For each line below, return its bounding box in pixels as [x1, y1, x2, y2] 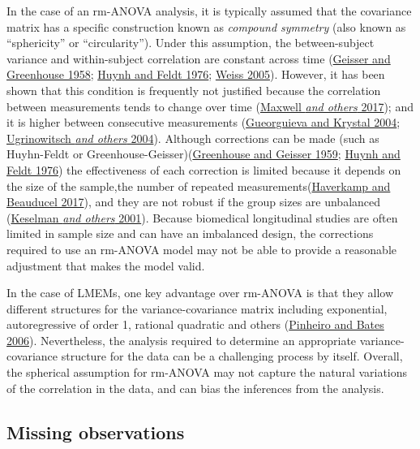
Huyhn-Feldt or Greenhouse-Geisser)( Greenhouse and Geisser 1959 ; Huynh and [6, 145, 401, 162]
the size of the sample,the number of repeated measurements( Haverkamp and [6, 177, 391, 194]
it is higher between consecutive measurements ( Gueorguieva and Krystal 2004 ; [6, 114, 401, 131]
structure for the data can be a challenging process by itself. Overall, [61, 348, 403, 365]
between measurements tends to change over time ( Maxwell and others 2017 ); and [6, 97, 414, 114]
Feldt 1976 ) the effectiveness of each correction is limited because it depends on [6, 161, 401, 178]
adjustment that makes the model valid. [6, 257, 205, 274]
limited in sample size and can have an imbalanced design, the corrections [6, 225, 374, 242]
